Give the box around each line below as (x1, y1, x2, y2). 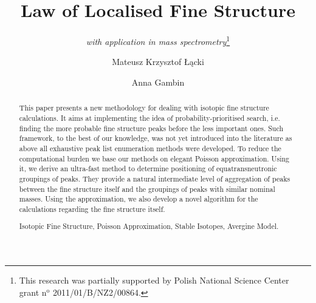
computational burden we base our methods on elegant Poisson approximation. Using (19, 153, 289, 163)
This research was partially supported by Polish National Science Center (19, 274, 289, 287)
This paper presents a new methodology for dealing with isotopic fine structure (19, 103, 269, 113)
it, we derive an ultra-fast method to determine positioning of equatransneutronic (19, 163, 277, 174)
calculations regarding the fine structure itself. (19, 203, 165, 214)
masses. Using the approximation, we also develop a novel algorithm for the (19, 194, 258, 204)
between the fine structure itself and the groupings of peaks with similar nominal (19, 183, 275, 194)
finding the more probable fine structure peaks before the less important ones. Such (19, 123, 284, 133)
